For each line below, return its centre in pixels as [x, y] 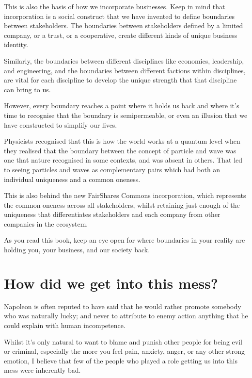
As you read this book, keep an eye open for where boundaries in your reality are [125, 240]
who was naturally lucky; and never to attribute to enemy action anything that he [126, 316]
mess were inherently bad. [42, 370]
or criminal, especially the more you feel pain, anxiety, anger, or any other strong [125, 351]
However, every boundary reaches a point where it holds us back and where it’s [122, 106]
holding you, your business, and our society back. [77, 250]
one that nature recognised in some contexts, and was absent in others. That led [123, 160]
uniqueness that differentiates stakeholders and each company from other [112, 214]
